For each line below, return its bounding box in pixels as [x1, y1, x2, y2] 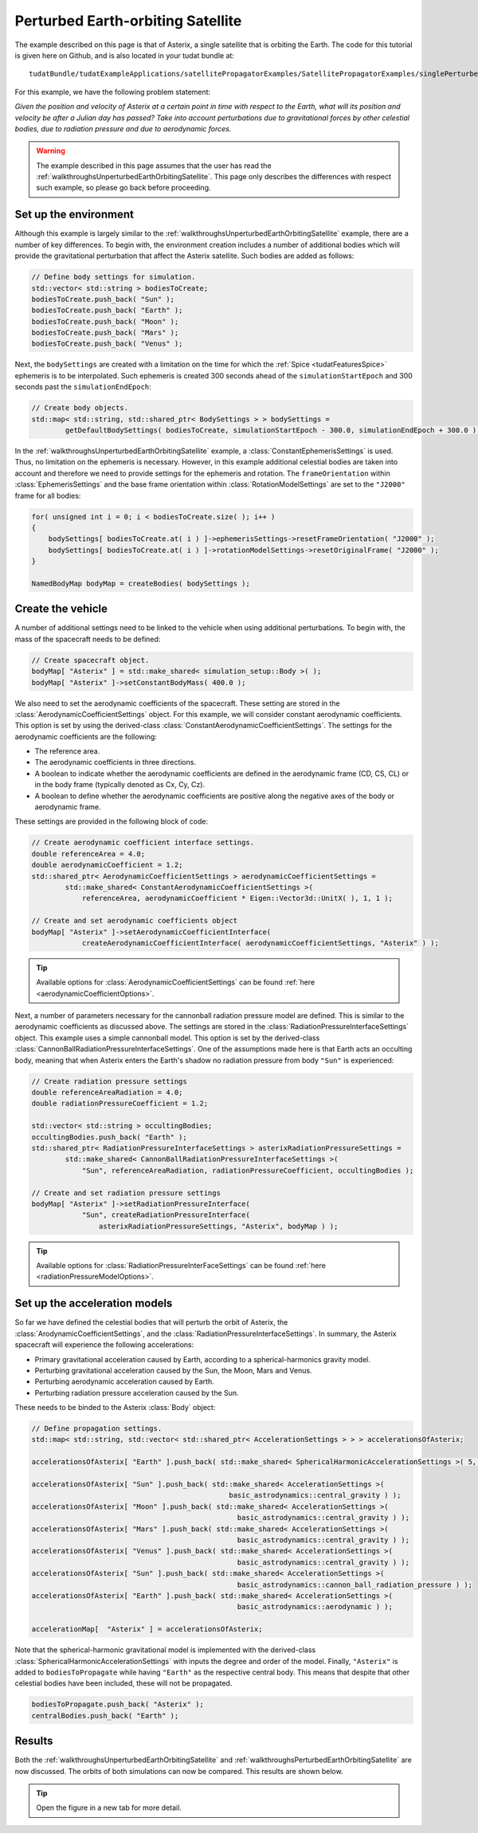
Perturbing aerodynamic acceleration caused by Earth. [34, 1377, 214, 1386]
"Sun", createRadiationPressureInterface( [81, 1211, 250, 1220]
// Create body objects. [31, 403, 129, 413]
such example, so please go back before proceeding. [36, 183, 211, 193]
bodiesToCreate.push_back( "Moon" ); [31, 317, 179, 326]
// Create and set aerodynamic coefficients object [31, 916, 238, 926]
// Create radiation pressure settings [31, 1076, 187, 1086]
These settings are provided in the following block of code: [14, 817, 209, 826]
